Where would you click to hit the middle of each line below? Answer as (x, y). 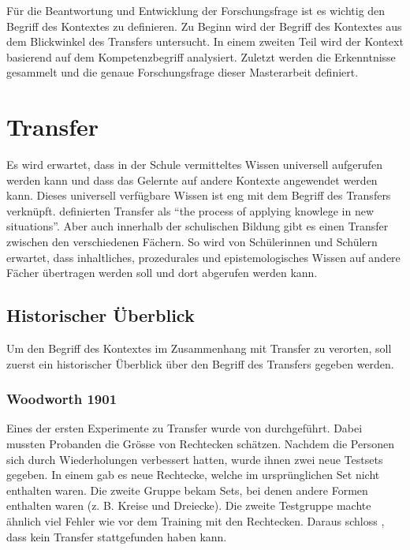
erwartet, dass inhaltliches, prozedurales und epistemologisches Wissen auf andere (203, 257)
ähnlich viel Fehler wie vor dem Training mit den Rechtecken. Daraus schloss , (196, 521)
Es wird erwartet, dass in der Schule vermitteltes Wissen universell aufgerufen (194, 165)
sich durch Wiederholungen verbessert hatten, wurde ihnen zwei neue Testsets (195, 459)
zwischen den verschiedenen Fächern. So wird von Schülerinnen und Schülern (192, 242)
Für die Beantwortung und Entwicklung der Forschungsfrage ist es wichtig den (196, 10)
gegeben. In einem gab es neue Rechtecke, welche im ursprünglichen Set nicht (193, 475)
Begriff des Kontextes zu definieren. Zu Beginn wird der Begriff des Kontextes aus (204, 26)
